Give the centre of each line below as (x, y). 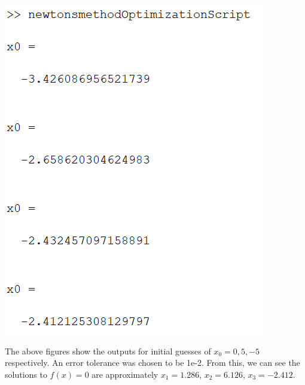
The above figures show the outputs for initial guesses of (108, 351)
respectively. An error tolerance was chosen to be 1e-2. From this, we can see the (152, 363)
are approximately (125, 374)
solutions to (26, 374)
